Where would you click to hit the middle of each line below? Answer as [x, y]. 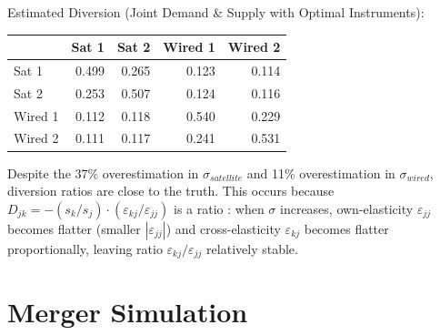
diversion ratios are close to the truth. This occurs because [171, 191]
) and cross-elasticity [223, 228]
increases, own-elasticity [347, 208]
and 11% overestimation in [321, 173]
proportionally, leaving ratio [85, 248]
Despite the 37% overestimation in [103, 173]
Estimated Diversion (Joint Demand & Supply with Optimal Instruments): [216, 12]
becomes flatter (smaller [74, 228]
